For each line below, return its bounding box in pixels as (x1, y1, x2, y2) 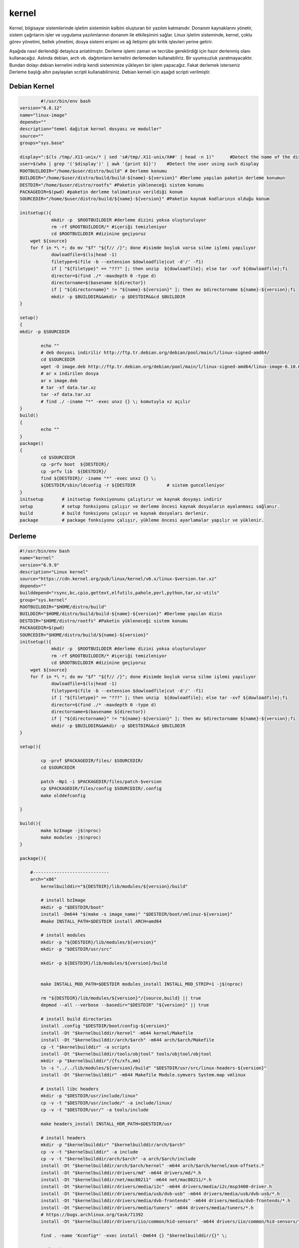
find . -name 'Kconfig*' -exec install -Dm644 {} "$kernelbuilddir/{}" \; (40, 1233, 228, 1239)
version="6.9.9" (19, 562, 60, 568)
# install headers (40, 1135, 86, 1141)
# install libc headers (40, 1086, 99, 1092)
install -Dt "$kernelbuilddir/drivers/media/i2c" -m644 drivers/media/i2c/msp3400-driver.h (40, 1184, 272, 1190)
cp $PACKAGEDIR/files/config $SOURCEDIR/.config (40, 786, 162, 791)
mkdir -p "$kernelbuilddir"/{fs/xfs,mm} (40, 1058, 141, 1064)
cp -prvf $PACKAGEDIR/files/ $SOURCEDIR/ (40, 758, 144, 763)
